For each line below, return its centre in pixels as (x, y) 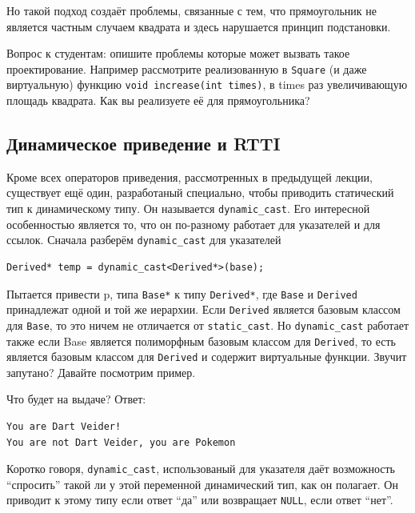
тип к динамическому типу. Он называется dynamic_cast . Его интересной (188, 208)
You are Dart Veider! (64, 427)
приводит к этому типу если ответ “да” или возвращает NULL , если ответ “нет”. (200, 500)
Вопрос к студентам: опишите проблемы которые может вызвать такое (178, 53)
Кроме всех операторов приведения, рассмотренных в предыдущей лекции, (190, 176)
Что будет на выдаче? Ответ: (76, 399)
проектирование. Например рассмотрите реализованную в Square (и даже (187, 68)
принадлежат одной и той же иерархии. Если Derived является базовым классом (204, 309)
